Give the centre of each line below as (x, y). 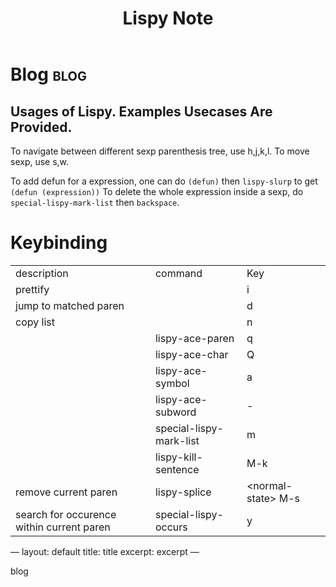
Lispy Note (168, 18)
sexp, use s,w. (40, 161)
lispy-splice (183, 492)
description (42, 273)
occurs (171, 527)
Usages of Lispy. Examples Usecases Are (141, 111)
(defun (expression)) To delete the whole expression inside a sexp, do (157, 191)
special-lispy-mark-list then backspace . (95, 202)
